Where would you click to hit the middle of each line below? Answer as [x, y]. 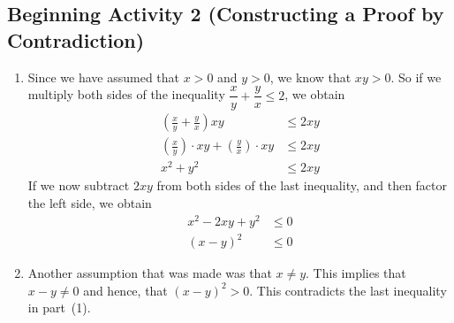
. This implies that [356, 273]
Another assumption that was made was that [150, 273]
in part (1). [59, 308]
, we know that [310, 77]
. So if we [416, 77]
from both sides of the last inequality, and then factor [302, 185]
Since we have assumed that [104, 77]
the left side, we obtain [90, 203]
